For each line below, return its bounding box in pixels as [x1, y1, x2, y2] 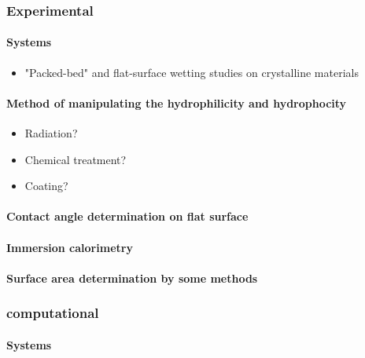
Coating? [24, 177, 68, 194]
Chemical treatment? [24, 151, 127, 167]
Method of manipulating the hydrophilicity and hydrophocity [6, 94, 347, 111]
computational [6, 303, 99, 323]
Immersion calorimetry [6, 239, 133, 255]
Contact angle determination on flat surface [6, 208, 249, 225]
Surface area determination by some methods [6, 269, 258, 286]
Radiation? [24, 125, 78, 141]
